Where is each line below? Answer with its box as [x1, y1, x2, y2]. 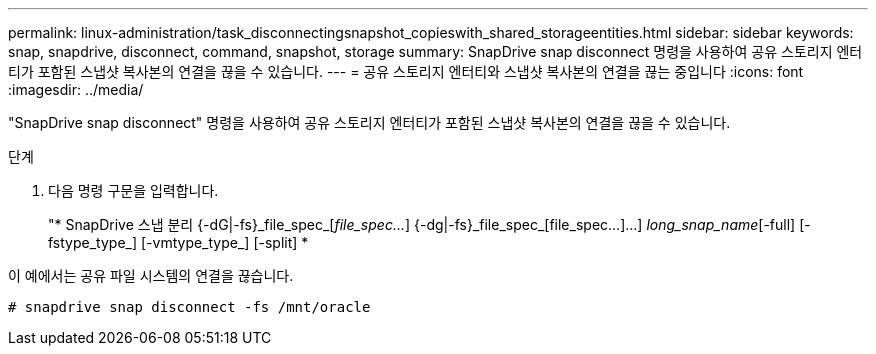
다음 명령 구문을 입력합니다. [48, 182, 219, 199]
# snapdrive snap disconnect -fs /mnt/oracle [8, 299, 371, 315]
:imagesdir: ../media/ [8, 81, 144, 98]
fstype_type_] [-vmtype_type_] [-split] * [48, 234, 309, 251]
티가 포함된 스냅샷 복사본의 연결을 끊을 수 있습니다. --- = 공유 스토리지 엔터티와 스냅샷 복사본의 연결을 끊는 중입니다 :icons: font [8, 63, 804, 80]
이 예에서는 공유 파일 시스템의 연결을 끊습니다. [8, 267, 294, 284]
